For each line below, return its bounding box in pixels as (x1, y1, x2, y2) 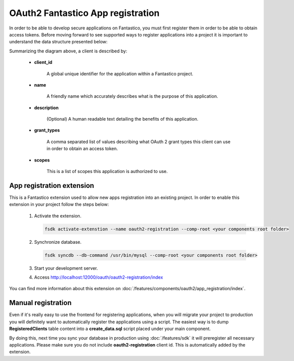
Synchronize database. (34, 239, 82, 245)
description (34, 105, 59, 111)
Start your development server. (34, 265, 98, 271)
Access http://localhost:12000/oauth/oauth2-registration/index (34, 274, 163, 280)
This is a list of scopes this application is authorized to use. (46, 169, 168, 175)
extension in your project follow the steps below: (9, 201, 109, 207)
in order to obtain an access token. (46, 146, 118, 152)
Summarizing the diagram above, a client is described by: (9, 48, 127, 54)
